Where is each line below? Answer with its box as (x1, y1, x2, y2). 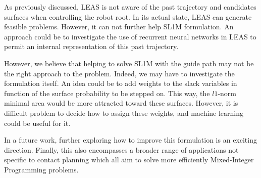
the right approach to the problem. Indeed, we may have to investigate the (4, 68, 235, 78)
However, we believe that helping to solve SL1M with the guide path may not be (4, 58, 254, 68)
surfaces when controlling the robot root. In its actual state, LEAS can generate (4, 11, 252, 22)
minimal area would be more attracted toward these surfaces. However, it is (4, 98, 238, 108)
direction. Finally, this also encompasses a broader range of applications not (4, 144, 239, 155)
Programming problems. (4, 164, 79, 174)
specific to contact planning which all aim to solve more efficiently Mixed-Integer (4, 154, 254, 165)
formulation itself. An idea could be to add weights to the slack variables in (4, 78, 237, 88)
